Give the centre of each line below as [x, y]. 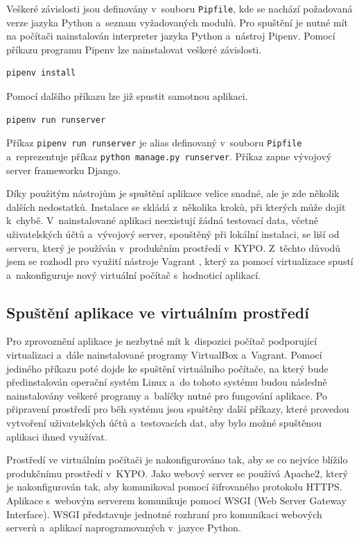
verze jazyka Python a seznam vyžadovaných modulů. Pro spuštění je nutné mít [177, 22]
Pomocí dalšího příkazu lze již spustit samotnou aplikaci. [127, 96]
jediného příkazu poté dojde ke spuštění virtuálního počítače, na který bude [167, 368]
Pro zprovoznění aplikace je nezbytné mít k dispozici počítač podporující [162, 341]
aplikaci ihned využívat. [57, 436]
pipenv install [41, 73]
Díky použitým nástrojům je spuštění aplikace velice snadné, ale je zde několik [173, 193]
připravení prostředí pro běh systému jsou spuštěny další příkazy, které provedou [178, 409]
